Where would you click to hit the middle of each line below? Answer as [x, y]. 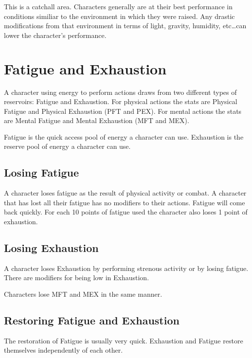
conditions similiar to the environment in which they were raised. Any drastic [119, 16]
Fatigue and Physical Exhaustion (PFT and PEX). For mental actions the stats [123, 111]
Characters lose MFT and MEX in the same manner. [83, 294]
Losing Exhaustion [51, 248]
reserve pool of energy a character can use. [67, 146]
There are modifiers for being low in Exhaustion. [77, 277]
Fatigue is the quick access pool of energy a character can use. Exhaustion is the [124, 136]
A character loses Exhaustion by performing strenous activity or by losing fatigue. [126, 268]
